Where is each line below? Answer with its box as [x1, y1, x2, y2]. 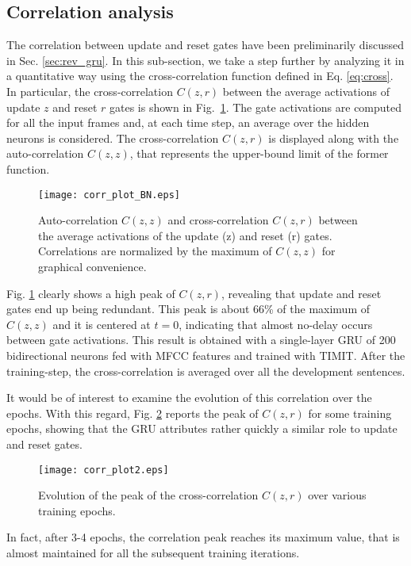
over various [308, 487, 367, 503]
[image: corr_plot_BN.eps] [38, 189, 180, 201]
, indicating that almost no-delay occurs [179, 316, 373, 332]
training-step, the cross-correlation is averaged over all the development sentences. [6, 362, 405, 379]
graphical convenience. [38, 258, 147, 274]
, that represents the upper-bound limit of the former [129, 145, 389, 162]
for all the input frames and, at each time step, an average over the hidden [6, 114, 370, 131]
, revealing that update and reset [221, 285, 382, 301]
